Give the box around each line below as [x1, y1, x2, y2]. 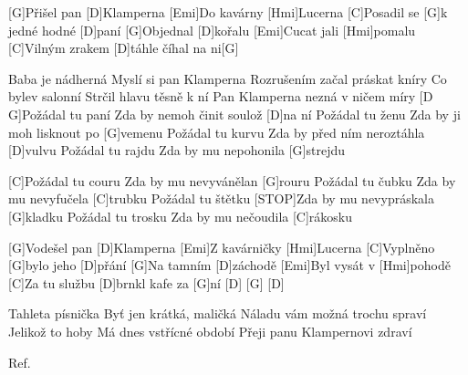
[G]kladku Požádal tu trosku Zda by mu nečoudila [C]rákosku [8, 206, 353, 225]
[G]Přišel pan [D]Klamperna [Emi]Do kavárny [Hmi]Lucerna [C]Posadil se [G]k [8, 3, 448, 21]
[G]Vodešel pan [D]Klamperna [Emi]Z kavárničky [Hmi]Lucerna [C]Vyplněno [8, 237, 435, 256]
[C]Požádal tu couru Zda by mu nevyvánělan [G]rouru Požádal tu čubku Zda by [8, 171, 456, 190]
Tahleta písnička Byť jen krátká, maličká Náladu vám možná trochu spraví [8, 304, 427, 323]
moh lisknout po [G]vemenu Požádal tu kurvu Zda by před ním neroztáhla [8, 122, 425, 141]
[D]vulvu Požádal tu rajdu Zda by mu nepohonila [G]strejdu [8, 141, 346, 160]
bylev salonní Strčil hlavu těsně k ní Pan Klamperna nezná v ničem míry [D [8, 87, 433, 106]
